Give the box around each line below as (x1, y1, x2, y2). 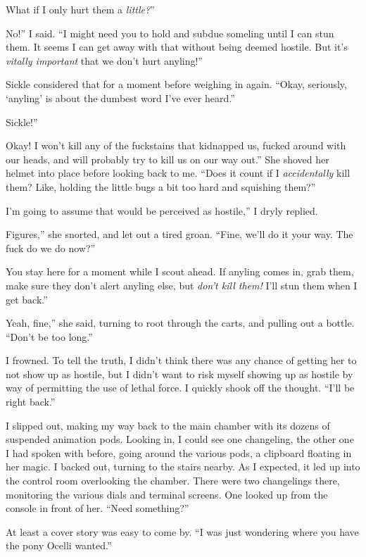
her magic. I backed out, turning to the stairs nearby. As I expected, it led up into (6, 459, 360, 474)
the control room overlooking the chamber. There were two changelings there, (6, 473, 340, 488)
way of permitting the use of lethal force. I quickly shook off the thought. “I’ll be (6, 380, 355, 395)
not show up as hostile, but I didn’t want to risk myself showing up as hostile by (6, 366, 353, 381)
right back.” (6, 394, 56, 409)
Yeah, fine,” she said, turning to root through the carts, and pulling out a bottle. (6, 315, 355, 330)
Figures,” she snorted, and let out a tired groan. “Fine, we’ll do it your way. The (6, 227, 353, 242)
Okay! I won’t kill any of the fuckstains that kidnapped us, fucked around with (6, 138, 346, 153)
